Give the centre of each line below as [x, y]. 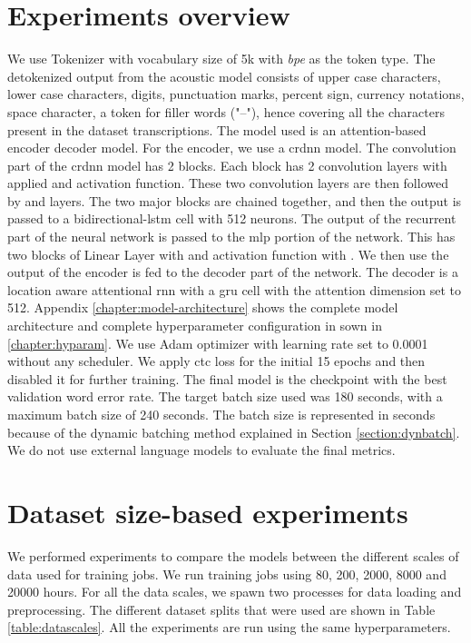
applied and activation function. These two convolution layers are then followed [228, 183]
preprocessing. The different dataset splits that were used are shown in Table [221, 609]
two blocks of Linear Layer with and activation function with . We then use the [228, 254]
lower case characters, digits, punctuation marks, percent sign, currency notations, [236, 94]
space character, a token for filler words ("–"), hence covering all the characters [226, 111]
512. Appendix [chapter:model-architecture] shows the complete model [203, 307]
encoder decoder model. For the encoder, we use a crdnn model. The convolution [232, 148]
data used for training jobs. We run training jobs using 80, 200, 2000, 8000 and [227, 574]
